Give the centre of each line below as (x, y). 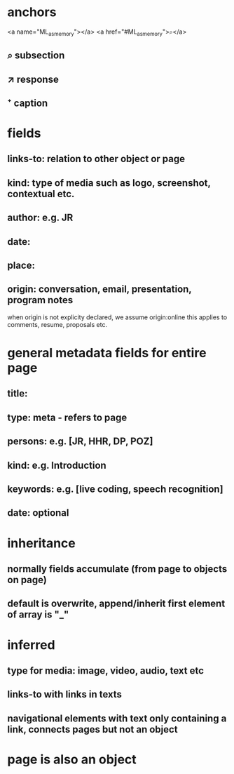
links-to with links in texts (65, 694)
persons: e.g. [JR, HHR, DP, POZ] (80, 442)
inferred (31, 645)
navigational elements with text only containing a (117, 718)
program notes (40, 300)
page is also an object (72, 759)
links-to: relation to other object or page (96, 159)
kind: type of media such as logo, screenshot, (109, 183)
